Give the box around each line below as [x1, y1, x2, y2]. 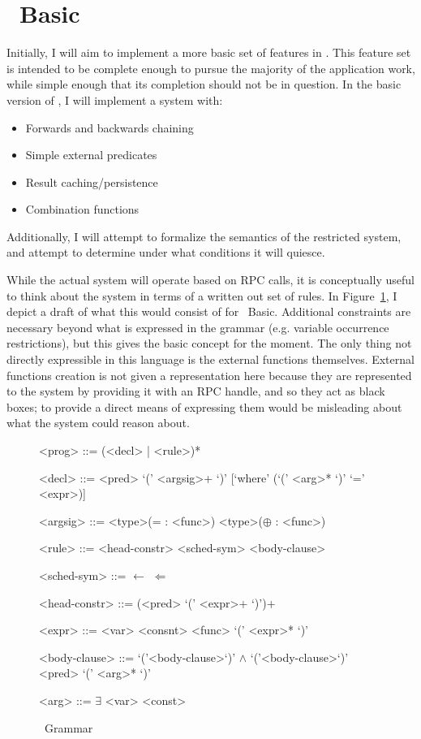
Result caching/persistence [25, 173, 158, 190]
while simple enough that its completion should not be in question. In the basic [6, 76, 402, 93]
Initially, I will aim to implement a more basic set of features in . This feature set [6, 44, 411, 61]
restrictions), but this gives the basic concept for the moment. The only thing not [6, 335, 412, 352]
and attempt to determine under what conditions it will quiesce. [6, 244, 325, 261]
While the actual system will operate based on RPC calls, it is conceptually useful [6, 271, 415, 288]
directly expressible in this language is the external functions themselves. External [6, 351, 415, 368]
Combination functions [25, 201, 140, 218]
